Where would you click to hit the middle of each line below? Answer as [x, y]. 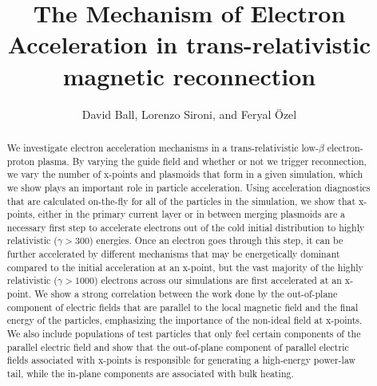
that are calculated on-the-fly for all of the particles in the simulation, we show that [181, 201]
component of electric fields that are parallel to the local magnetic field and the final [183, 307]
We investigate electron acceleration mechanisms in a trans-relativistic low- [163, 147]
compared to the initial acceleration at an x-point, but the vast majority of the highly [185, 267]
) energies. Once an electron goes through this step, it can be [216, 240]
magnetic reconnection [189, 75]
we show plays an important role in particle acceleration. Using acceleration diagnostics [188, 187]
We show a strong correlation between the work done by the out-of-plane [186, 294]
